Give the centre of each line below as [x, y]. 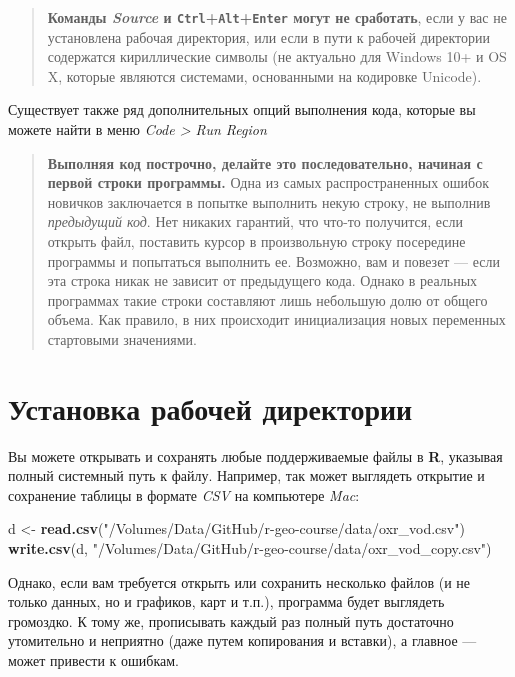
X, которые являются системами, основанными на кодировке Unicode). [264, 75]
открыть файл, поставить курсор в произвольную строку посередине [256, 241]
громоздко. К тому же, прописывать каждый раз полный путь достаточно [231, 620]
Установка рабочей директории [210, 407]
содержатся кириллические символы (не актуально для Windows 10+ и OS [277, 56]
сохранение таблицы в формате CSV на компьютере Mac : [184, 494]
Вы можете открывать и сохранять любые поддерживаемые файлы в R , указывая [255, 455]
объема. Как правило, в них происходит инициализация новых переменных [276, 319]
